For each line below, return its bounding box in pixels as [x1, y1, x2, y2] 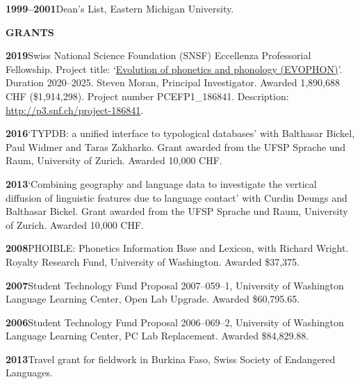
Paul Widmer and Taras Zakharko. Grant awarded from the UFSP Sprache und [6, 139, 346, 154]
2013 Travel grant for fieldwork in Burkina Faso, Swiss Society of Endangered [6, 351, 336, 366]
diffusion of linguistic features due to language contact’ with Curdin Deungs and [6, 190, 347, 205]
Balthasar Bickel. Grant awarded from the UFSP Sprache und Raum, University [6, 204, 348, 218]
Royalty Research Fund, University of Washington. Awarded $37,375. [6, 254, 300, 269]
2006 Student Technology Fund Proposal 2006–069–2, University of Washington [6, 314, 344, 329]
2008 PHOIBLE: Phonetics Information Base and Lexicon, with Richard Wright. [6, 241, 349, 255]
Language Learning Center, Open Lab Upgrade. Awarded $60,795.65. [6, 291, 300, 306]
